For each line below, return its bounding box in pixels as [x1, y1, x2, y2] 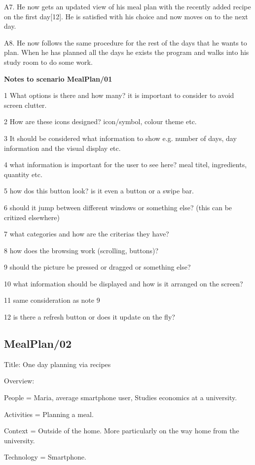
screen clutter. [4, 99, 47, 110]
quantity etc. [4, 169, 42, 179]
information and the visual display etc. [4, 142, 121, 153]
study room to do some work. [4, 56, 93, 67]
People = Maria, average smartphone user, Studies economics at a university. [4, 392, 237, 403]
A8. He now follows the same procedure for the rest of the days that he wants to [4, 37, 247, 47]
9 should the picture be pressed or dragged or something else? [4, 262, 191, 272]
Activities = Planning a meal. [4, 409, 94, 419]
